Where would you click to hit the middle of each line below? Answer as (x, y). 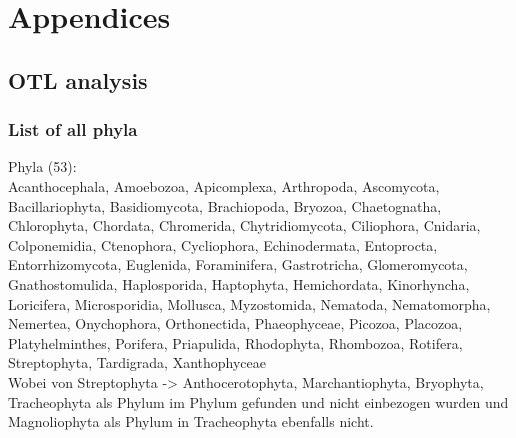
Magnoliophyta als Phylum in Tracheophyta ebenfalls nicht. (191, 421)
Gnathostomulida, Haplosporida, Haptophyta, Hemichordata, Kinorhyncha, (239, 283)
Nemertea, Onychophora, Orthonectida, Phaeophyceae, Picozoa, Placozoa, (235, 323)
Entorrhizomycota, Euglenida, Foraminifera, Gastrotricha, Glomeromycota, (238, 264)
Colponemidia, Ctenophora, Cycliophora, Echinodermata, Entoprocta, (223, 244)
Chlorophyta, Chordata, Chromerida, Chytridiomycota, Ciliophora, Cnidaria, (244, 225)
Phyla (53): (42, 166)
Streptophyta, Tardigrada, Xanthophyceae (137, 362)
